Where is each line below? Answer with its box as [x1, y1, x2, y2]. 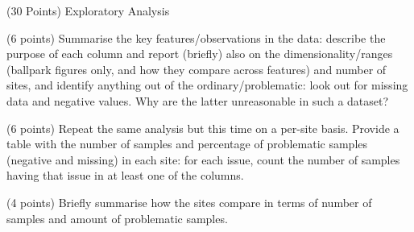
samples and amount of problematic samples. [6, 209, 228, 226]
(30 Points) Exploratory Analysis [6, 2, 170, 19]
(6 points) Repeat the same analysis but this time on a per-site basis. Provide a [6, 119, 400, 136]
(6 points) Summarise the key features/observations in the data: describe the [6, 29, 386, 46]
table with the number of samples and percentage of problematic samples [6, 135, 368, 152]
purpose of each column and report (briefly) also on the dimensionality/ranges [6, 45, 393, 62]
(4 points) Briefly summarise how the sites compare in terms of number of [6, 193, 372, 210]
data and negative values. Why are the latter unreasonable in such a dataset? [6, 92, 389, 109]
